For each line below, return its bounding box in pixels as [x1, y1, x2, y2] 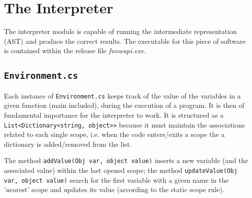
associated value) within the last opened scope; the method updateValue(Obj [4, 165, 238, 175]
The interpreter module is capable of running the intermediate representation [4, 26, 237, 36]
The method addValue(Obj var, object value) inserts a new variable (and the [4, 155, 248, 165]
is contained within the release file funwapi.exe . [4, 45, 146, 56]
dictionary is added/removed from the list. [4, 138, 132, 149]
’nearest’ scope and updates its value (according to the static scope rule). [4, 184, 224, 195]
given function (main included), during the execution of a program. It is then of [4, 100, 245, 110]
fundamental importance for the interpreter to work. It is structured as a [4, 109, 224, 120]
